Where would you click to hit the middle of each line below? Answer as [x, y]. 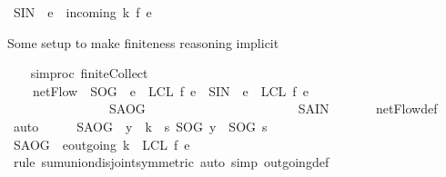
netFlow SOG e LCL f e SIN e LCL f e [170, 90]
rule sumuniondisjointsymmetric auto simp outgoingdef [171, 162]
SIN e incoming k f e [82, 12]
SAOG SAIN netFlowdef [273, 108]
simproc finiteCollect [89, 73]
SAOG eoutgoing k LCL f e [101, 144]
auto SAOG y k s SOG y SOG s [140, 126]
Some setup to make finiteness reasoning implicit [143, 42]
